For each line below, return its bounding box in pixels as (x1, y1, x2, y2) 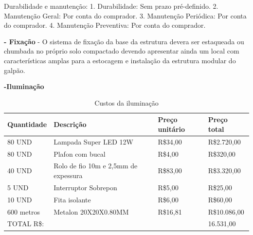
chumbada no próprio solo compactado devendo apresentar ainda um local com (4, 46, 239, 56)
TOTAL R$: (7, 218, 44, 229)
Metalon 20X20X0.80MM (54, 206, 129, 217)
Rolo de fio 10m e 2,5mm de (54, 161, 138, 171)
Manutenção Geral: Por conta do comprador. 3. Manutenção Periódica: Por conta (4, 10, 247, 20)
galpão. (4, 65, 25, 75)
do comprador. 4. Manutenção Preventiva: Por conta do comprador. (4, 20, 206, 30)
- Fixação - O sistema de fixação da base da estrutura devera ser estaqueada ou (4, 36, 244, 46)
